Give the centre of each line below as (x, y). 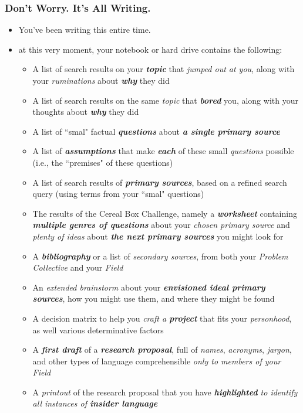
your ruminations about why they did (101, 80)
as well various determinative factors (98, 330)
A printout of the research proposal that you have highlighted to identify (165, 392)
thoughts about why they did (86, 112)
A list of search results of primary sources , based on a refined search (160, 182)
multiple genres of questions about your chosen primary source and (161, 225)
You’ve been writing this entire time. (85, 30)
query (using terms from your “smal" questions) (118, 194)
